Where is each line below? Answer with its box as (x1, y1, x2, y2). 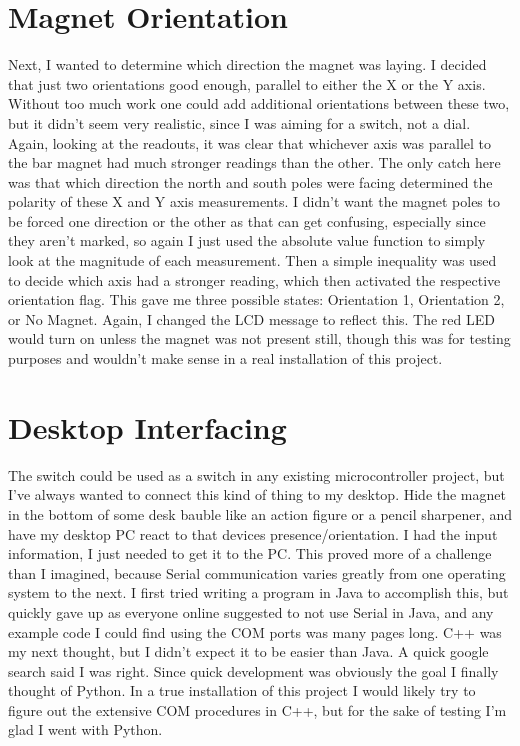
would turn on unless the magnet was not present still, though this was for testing (8, 328, 511, 349)
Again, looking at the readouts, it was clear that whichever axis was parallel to (8, 132, 492, 153)
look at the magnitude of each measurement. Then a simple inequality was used (8, 250, 497, 271)
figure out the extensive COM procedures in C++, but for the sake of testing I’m (8, 699, 507, 720)
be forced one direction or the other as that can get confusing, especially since (8, 210, 486, 231)
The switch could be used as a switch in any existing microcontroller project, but (8, 464, 505, 485)
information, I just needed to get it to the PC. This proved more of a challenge (8, 543, 492, 564)
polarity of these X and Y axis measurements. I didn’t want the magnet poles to (8, 191, 500, 212)
